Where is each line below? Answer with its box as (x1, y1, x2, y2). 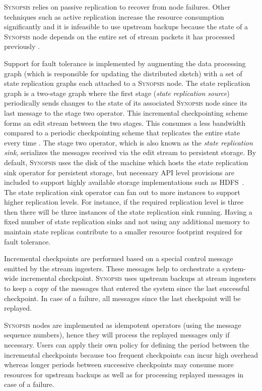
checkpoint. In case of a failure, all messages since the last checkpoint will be (4, 292, 241, 303)
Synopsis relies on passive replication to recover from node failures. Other (4, 2, 231, 12)
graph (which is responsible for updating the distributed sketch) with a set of (4, 68, 242, 78)
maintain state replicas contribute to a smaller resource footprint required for (4, 226, 243, 237)
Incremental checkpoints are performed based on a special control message (4, 253, 233, 264)
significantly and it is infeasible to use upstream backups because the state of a (4, 21, 248, 32)
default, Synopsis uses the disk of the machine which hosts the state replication (4, 157, 248, 167)
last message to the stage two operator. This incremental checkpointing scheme (4, 107, 248, 118)
